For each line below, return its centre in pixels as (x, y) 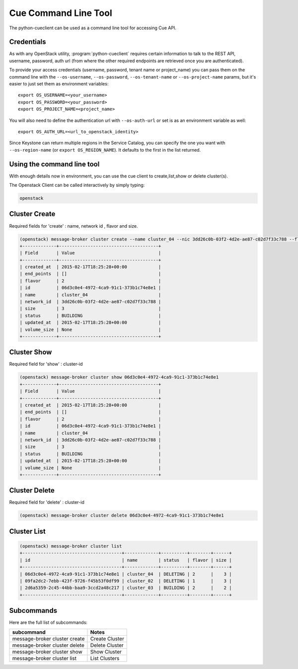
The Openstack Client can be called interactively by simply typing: (77, 185)
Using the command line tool (54, 164)
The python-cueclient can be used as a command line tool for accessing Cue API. (93, 28)
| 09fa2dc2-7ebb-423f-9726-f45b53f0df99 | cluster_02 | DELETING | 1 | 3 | (126, 581)
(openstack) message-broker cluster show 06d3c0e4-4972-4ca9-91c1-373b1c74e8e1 (119, 377)
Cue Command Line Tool (61, 13)
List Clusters (105, 658)
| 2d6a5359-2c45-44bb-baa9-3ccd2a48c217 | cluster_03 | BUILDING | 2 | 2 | (126, 588)
